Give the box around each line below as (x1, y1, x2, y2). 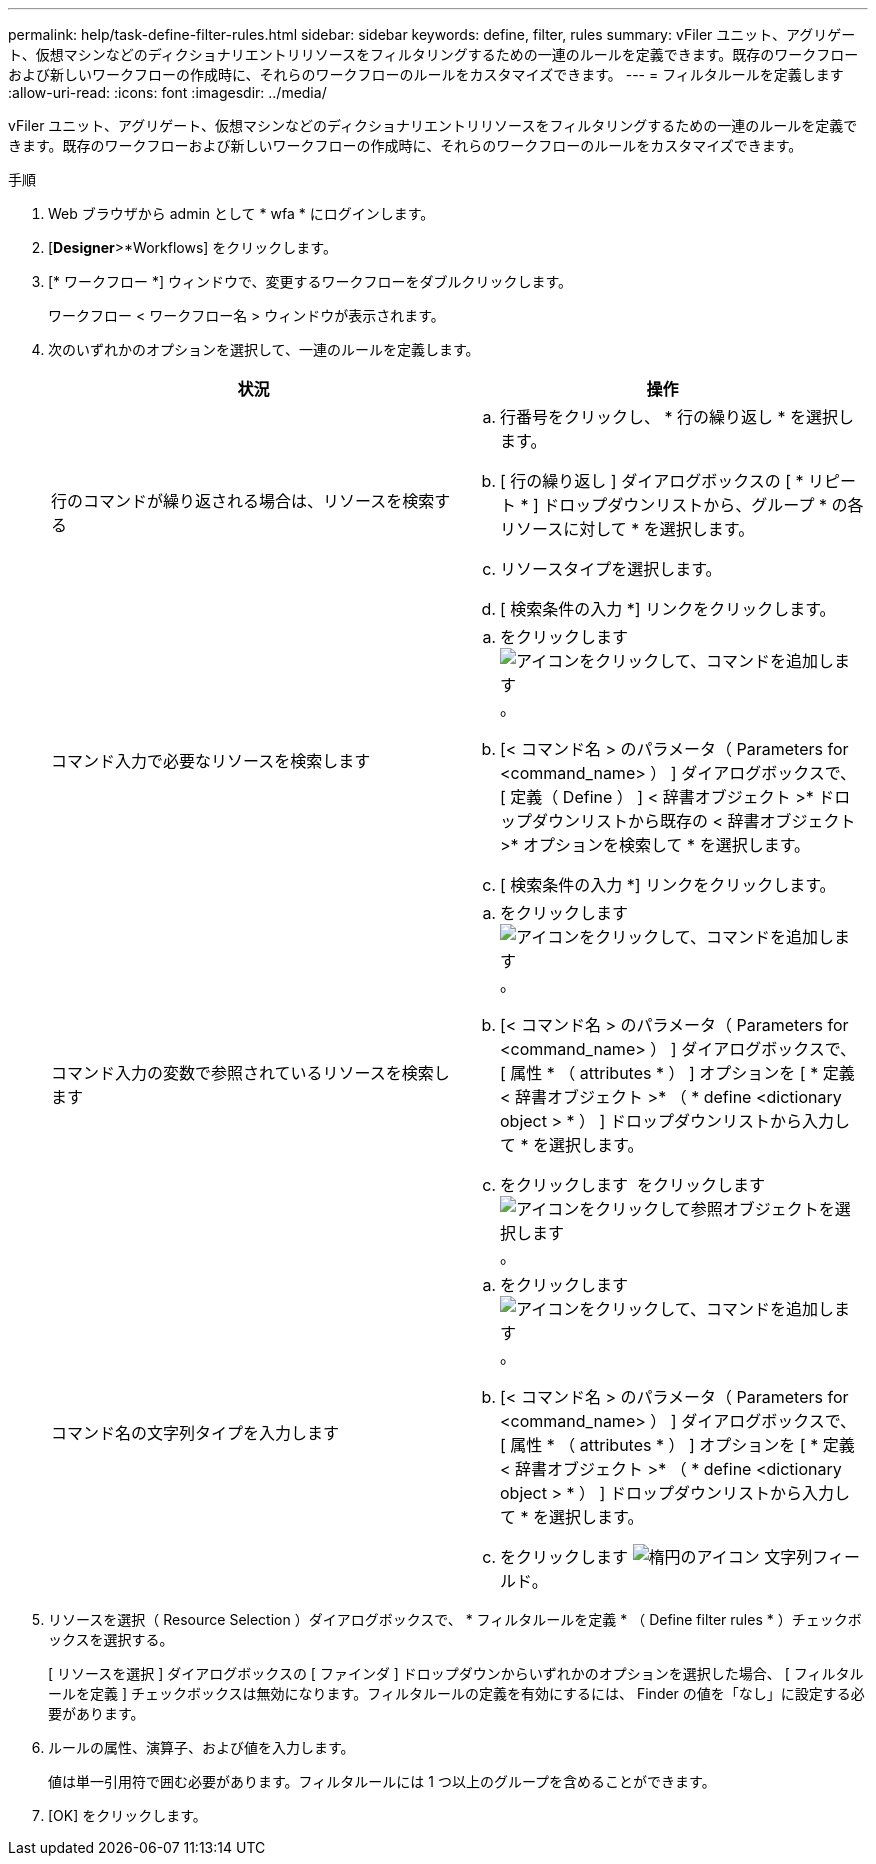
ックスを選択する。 (48, 1631, 174, 1648)
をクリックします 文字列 (500, 1547, 813, 1567)
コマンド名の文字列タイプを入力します (51, 1423, 340, 1443)
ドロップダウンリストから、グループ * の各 (543, 495, 864, 515)
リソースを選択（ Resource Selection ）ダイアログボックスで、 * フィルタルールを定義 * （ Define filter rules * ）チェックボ (48, 1611, 862, 1628)
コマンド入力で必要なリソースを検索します (51, 751, 371, 771)
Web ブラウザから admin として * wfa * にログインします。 (48, 205, 435, 222)
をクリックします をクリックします (500, 1175, 766, 1195)
